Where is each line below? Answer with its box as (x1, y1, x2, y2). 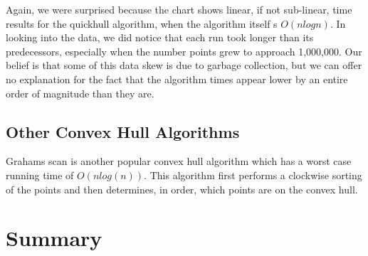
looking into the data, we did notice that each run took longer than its (6, 30, 314, 45)
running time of (6, 167, 74, 182)
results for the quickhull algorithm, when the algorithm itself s (6, 16, 278, 31)
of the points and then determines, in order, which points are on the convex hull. (6, 181, 358, 196)
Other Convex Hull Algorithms (6, 120, 240, 142)
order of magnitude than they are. (6, 85, 154, 100)
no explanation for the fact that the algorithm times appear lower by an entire (6, 71, 348, 86)
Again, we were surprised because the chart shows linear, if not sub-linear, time (6, 2, 352, 16)
